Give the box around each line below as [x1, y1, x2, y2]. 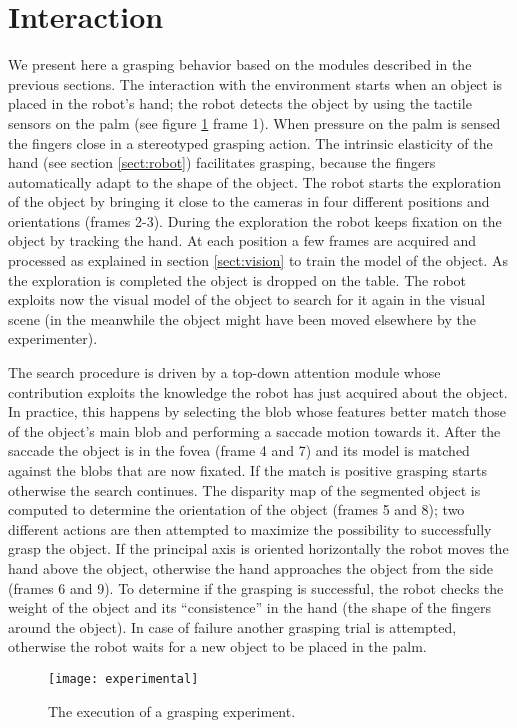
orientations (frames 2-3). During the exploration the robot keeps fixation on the [8, 210, 502, 231]
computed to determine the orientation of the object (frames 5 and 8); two [8, 499, 465, 520]
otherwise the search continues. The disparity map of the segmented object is [8, 479, 481, 500]
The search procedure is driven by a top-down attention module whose [8, 362, 441, 383]
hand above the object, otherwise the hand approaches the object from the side [8, 557, 493, 578]
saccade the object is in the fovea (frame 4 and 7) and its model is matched [8, 440, 470, 461]
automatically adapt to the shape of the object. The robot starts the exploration [8, 171, 502, 192]
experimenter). [8, 328, 98, 349]
